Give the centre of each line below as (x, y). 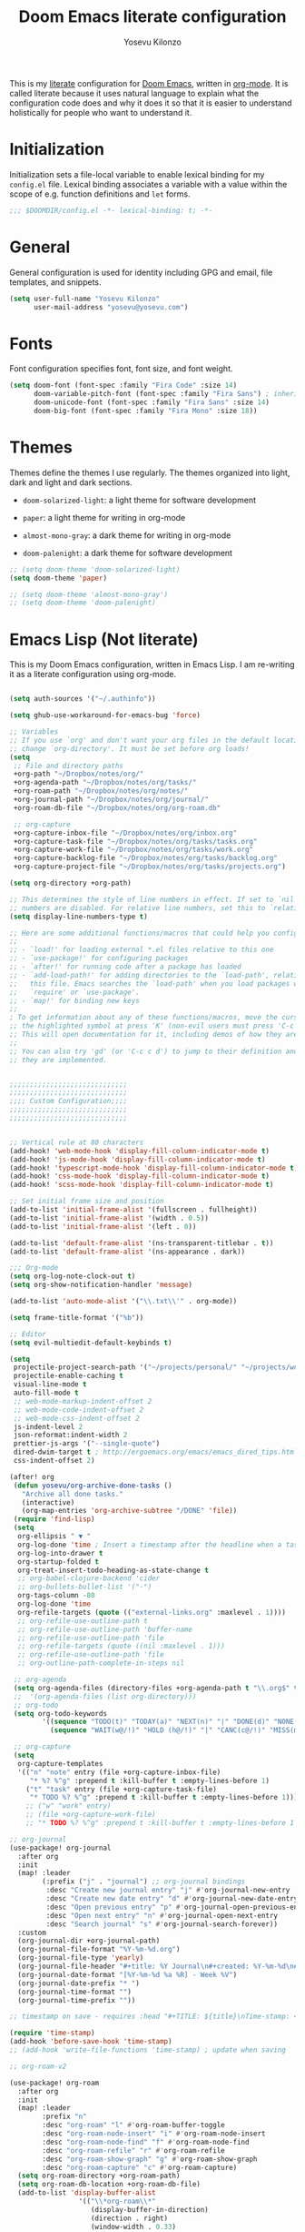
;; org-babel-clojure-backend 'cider (89, 1578)
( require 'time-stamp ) (52, 2033)
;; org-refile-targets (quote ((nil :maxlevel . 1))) (121, 1646)
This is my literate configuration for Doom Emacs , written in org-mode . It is (149, 83)
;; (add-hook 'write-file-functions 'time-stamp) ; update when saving (148, 2050)
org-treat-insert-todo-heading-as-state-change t (113, 1570)
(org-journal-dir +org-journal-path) (89, 1941)
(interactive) (48, 1502)
